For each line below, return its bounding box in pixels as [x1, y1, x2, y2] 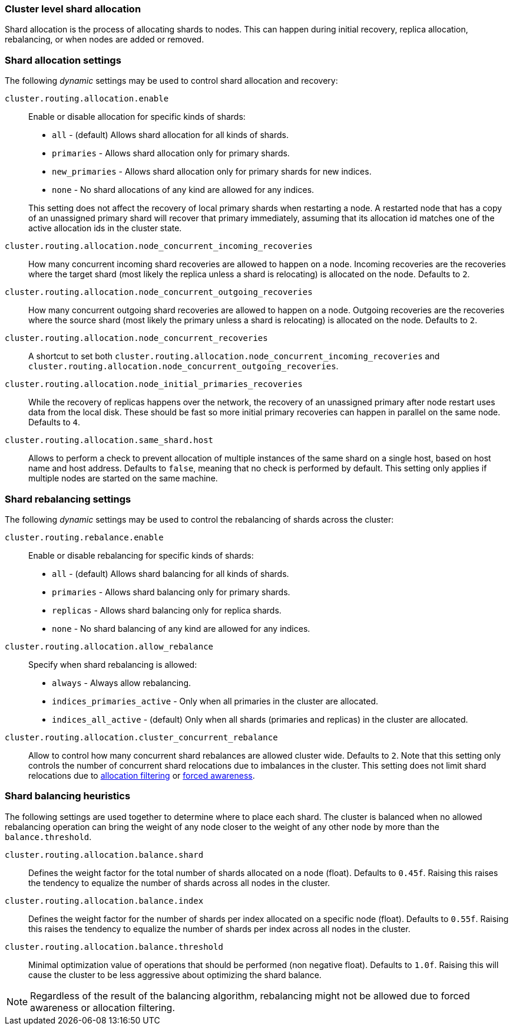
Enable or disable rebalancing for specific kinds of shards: [28, 550, 254, 560]
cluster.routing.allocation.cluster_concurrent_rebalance [5, 732, 278, 742]
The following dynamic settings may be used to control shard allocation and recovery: [5, 76, 338, 86]
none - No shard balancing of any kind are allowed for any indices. [52, 623, 310, 634]
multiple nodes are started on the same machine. [28, 473, 218, 484]
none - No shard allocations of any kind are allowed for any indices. [52, 185, 315, 195]
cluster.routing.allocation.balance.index [5, 895, 204, 906]
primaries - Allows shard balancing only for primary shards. [52, 586, 290, 597]
